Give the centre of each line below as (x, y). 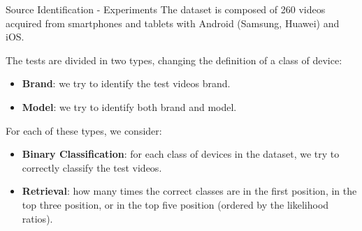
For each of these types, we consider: (84, 130)
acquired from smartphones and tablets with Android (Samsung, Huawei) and (173, 23)
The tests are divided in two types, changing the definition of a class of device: (174, 60)
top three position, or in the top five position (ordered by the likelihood (175, 204)
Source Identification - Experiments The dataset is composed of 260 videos (166, 9)
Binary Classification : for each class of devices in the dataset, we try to (181, 154)
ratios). (37, 218)
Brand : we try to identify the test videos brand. (126, 83)
